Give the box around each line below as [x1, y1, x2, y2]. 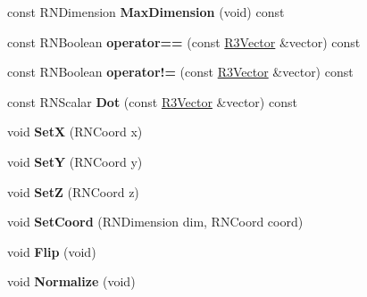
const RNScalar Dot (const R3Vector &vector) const [7, 92, 297, 111]
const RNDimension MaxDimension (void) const [7, 3, 285, 21]
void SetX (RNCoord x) [7, 122, 143, 141]
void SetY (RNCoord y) [7, 152, 143, 170]
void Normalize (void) [7, 272, 136, 291]
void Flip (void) [7, 242, 96, 260]
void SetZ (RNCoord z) [7, 182, 139, 201]
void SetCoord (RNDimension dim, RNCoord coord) [7, 212, 304, 231]
